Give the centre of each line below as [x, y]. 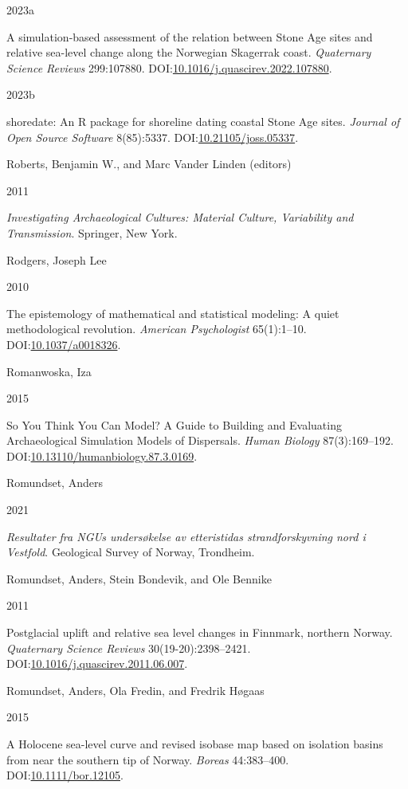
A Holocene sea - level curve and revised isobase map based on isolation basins [195, 744]
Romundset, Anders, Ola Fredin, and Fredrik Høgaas [135, 690]
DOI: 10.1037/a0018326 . [64, 344]
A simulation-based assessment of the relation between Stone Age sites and [190, 36]
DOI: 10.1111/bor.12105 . [65, 775]
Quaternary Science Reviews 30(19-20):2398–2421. [129, 648]
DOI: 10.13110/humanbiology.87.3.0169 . [102, 455]
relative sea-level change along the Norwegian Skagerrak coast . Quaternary [189, 52]
